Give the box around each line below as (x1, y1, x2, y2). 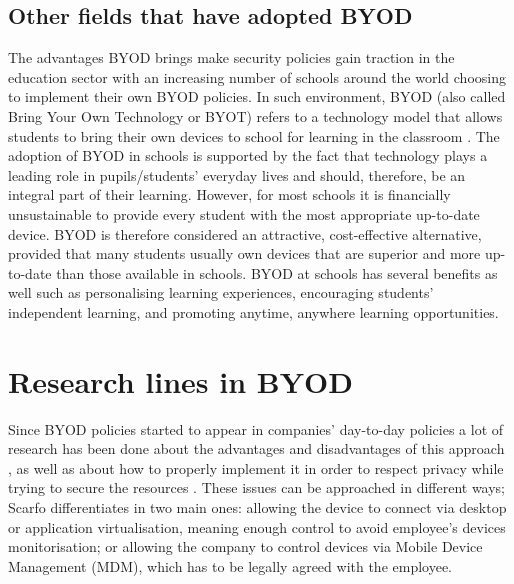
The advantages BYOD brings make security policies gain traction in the (8, 47, 455, 68)
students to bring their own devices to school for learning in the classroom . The (8, 125, 500, 146)
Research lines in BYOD (8, 360, 353, 401)
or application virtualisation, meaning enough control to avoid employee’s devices (8, 516, 506, 537)
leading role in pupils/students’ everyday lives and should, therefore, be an (8, 164, 466, 185)
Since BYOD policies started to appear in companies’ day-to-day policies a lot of (8, 418, 504, 439)
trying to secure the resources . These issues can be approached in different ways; (8, 477, 506, 498)
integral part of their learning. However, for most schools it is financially (8, 184, 451, 205)
